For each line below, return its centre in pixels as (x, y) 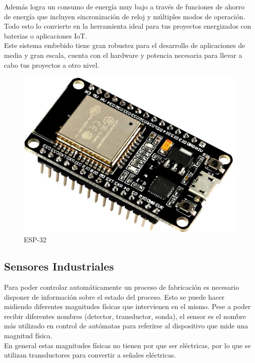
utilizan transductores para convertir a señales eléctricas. (90, 355)
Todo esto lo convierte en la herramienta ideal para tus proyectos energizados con (128, 26)
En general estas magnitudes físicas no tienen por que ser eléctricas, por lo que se (127, 345)
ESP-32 (35, 240)
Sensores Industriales (59, 266)
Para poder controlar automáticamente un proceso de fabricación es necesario (122, 287)
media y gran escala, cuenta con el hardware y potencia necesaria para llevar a (123, 55)
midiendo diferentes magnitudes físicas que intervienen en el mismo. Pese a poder (127, 306)
